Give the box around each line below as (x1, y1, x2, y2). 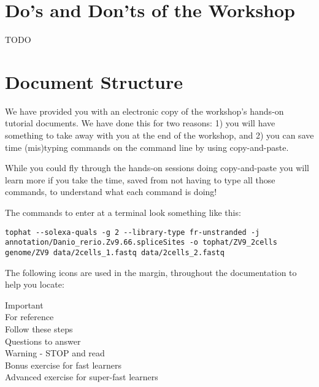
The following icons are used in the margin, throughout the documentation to (5, 266, 297, 278)
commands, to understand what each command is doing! (5, 185, 217, 198)
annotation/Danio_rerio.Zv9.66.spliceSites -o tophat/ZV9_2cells (5, 238, 277, 247)
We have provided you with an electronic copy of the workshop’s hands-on (5, 104, 284, 117)
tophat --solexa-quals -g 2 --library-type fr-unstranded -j (5, 228, 260, 237)
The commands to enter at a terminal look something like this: (5, 206, 241, 218)
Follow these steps (5, 322, 73, 335)
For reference (5, 310, 54, 323)
